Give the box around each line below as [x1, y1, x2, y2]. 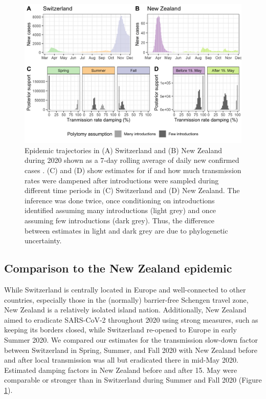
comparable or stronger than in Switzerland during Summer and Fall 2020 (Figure [4, 374, 262, 385]
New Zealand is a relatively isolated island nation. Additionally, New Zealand [4, 304, 247, 315]
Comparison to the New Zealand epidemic [4, 260, 232, 276]
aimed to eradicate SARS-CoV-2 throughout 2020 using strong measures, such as [4, 314, 258, 325]
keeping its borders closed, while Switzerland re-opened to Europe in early [4, 324, 237, 335]
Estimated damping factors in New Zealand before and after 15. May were [4, 364, 237, 375]
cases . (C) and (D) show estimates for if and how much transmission [25, 164, 241, 175]
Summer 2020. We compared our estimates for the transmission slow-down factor [4, 334, 258, 345]
